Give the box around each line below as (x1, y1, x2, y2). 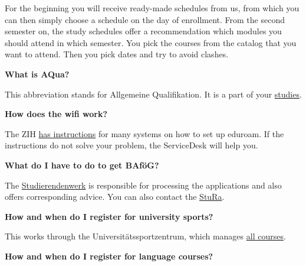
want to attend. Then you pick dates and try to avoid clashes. (5, 48, 229, 60)
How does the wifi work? (5, 108, 108, 120)
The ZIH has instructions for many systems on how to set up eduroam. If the (5, 127, 284, 140)
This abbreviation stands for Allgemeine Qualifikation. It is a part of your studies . (5, 87, 302, 100)
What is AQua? (5, 67, 70, 80)
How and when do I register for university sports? (5, 210, 213, 222)
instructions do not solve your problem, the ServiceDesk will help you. (5, 139, 258, 151)
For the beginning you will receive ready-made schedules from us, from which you (5, 2, 300, 14)
